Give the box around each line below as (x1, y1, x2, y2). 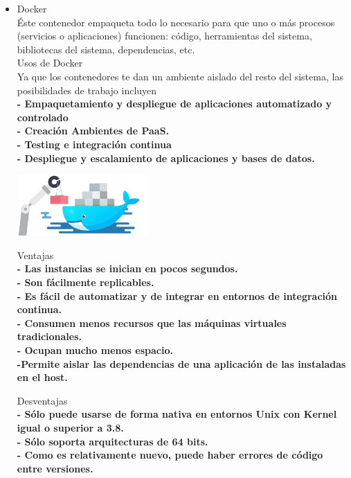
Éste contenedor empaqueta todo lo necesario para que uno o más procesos (17, 15, 335, 29)
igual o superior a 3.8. (17, 420, 124, 434)
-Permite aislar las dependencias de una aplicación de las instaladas (17, 356, 346, 371)
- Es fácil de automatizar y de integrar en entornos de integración (17, 288, 338, 303)
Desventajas (17, 393, 68, 407)
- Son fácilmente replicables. (17, 275, 154, 289)
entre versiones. (17, 461, 93, 475)
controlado (17, 109, 69, 124)
